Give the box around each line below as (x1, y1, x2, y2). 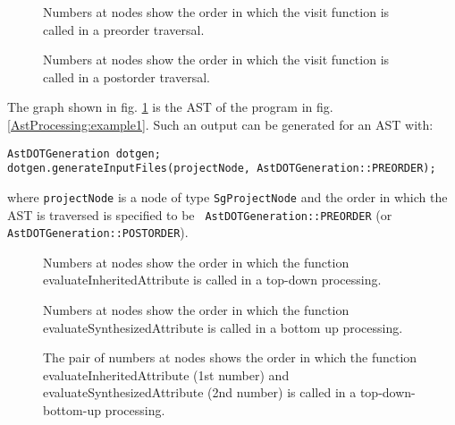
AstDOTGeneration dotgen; (7, 147, 161, 160)
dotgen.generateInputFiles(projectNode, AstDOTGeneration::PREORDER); (7, 162, 436, 175)
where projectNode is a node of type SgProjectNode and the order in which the (7, 187, 448, 206)
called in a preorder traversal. (43, 20, 205, 38)
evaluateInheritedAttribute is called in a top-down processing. (43, 270, 382, 289)
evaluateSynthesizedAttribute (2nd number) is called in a (43, 383, 357, 402)
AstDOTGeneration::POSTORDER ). (7, 223, 189, 242)
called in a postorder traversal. (43, 67, 210, 86)
